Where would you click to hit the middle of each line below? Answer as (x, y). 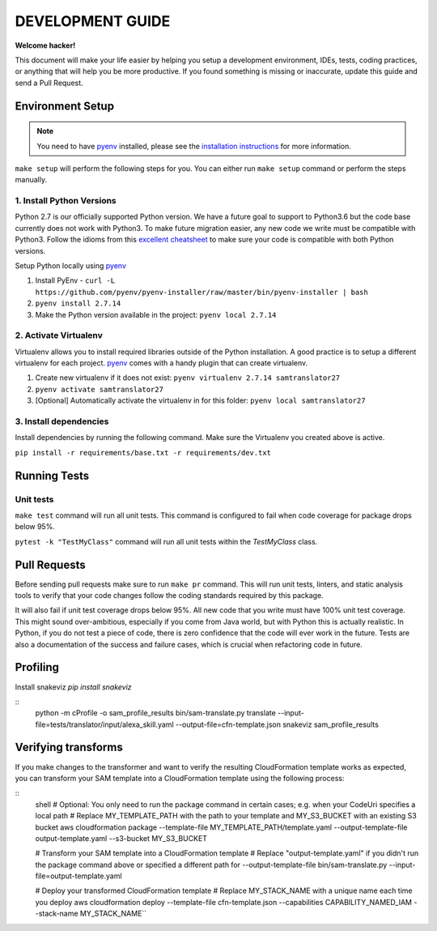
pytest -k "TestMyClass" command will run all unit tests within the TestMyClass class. (166, 541)
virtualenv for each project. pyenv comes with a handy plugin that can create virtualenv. (161, 363)
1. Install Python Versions (66, 201)
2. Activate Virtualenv (59, 335)
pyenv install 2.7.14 (78, 303)
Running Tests (52, 475)
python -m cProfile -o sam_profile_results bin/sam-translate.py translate (156, 713)
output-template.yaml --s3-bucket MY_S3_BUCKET (121, 838)
